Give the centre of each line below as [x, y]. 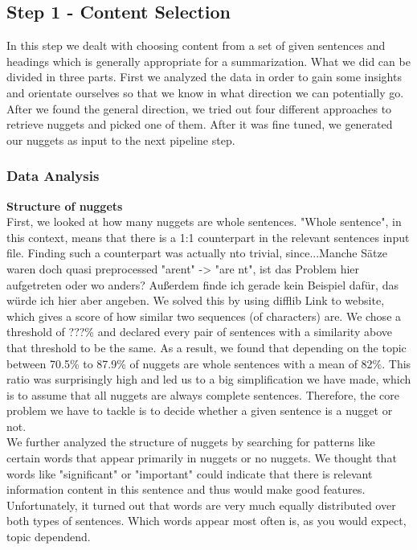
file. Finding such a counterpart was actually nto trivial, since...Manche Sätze [197, 253]
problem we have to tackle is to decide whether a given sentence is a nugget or [200, 410]
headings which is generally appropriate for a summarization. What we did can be [208, 61]
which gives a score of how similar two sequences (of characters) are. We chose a [204, 316]
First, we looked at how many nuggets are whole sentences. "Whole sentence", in [204, 222]
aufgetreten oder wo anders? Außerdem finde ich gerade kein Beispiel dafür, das [202, 284]
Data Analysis [53, 176]
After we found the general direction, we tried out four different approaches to [199, 108]
